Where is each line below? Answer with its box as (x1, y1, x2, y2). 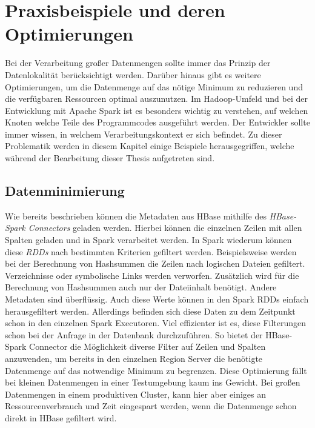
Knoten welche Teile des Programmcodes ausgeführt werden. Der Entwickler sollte (5, 116, 310, 129)
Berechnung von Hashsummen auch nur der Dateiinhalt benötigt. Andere (5, 281, 277, 293)
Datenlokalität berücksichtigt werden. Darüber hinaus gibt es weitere (5, 68, 261, 81)
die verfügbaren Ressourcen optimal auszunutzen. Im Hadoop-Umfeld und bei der (5, 92, 308, 105)
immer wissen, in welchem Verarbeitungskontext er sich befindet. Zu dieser (5, 127, 282, 140)
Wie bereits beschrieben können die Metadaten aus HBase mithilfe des (5, 209, 267, 222)
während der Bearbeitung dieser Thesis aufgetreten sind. (5, 152, 215, 164)
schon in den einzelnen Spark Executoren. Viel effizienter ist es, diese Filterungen (5, 316, 307, 329)
